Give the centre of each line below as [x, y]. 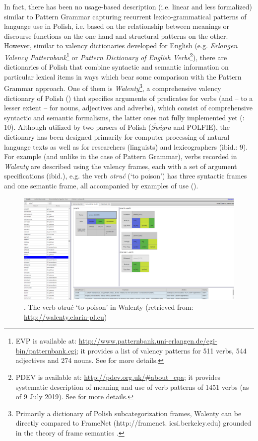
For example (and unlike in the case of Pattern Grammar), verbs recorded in [121, 156]
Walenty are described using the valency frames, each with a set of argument [121, 166]
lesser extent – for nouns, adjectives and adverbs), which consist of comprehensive [128, 108]
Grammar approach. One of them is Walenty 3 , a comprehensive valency [113, 88]
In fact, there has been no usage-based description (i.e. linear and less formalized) [128, 6]
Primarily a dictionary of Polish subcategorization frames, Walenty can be [129, 413]
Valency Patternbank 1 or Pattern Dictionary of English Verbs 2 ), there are [116, 56]
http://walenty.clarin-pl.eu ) [65, 316]
